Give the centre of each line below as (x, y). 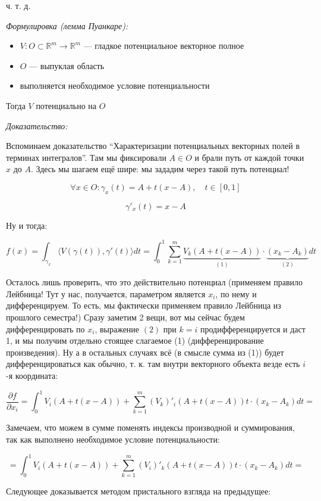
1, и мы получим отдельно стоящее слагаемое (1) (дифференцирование (135, 340)
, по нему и (236, 293)
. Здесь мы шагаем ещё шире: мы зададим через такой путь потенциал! (160, 169)
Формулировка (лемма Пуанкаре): (67, 25)
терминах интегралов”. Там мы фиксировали (86, 157)
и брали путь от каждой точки (249, 157)
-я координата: (32, 376)
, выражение (117, 329)
